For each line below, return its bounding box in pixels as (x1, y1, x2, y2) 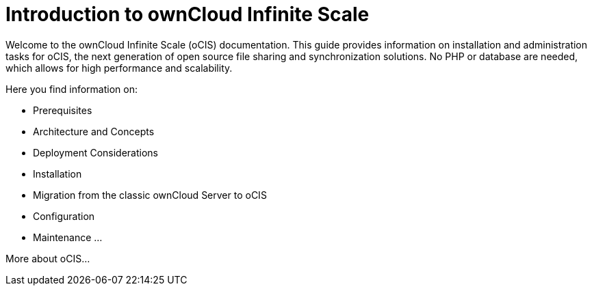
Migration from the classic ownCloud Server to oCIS (33, 189, 267, 201)
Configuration (33, 210, 95, 222)
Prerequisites (33, 104, 92, 116)
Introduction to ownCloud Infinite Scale (5, 3, 370, 26)
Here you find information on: (5, 83, 138, 95)
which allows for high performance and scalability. (5, 61, 233, 74)
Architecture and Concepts (33, 125, 155, 137)
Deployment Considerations (33, 146, 158, 158)
